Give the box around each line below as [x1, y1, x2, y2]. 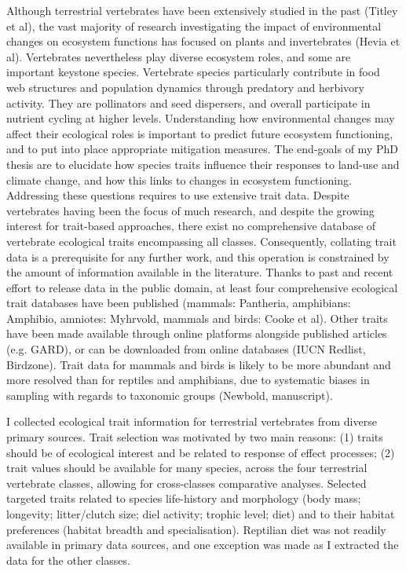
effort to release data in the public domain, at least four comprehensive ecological [6, 279, 398, 295]
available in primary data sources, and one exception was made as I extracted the [6, 536, 399, 553]
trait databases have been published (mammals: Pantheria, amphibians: [6, 295, 351, 311]
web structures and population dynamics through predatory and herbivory [6, 79, 364, 95]
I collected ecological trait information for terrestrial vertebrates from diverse [6, 413, 377, 430]
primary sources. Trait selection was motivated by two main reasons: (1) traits [6, 429, 383, 445]
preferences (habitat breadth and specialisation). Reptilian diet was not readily [6, 521, 386, 537]
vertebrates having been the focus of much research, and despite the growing [6, 202, 375, 218]
